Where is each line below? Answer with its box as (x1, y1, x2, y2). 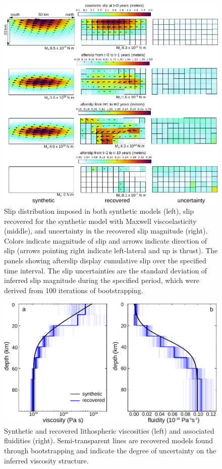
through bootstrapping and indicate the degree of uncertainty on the (4, 445, 216, 455)
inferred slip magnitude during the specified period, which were (4, 275, 199, 286)
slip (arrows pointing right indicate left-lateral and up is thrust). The (4, 245, 218, 256)
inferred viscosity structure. (4, 455, 89, 465)
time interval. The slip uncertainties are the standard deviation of (4, 265, 207, 275)
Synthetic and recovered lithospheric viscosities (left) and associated (4, 425, 214, 436)
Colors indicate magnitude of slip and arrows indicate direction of (4, 235, 207, 246)
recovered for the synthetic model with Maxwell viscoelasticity (4, 215, 197, 226)
